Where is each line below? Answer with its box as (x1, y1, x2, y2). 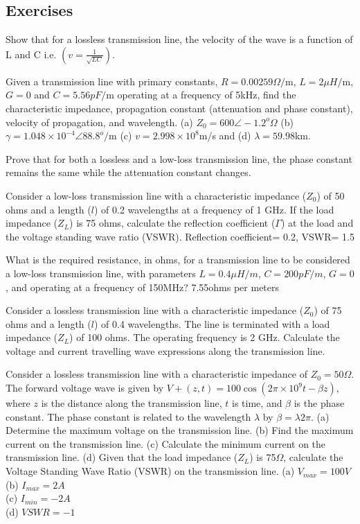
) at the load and (280, 216, 354, 230)
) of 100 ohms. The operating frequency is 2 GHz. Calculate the (69, 330, 340, 344)
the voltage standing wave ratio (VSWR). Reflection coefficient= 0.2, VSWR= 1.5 (6, 229, 354, 243)
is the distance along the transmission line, (41, 396, 222, 410)
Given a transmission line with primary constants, (6, 73, 218, 88)
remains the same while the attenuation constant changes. (6, 165, 251, 180)
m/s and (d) (199, 128, 251, 143)
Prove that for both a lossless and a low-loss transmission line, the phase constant (6, 151, 352, 166)
